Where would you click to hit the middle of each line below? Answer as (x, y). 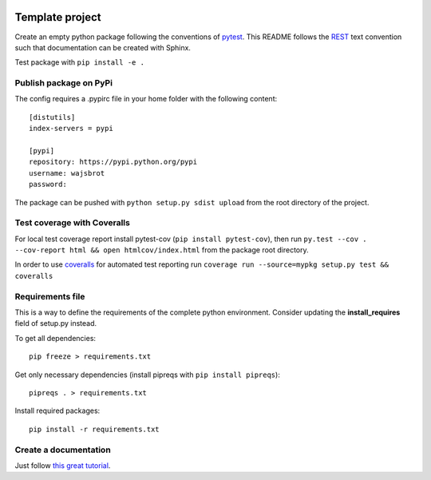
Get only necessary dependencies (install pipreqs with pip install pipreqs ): (148, 375)
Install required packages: (57, 411)
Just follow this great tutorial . (63, 465)
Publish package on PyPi (64, 83)
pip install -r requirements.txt (94, 429)
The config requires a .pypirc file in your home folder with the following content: (146, 99)
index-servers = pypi (71, 129)
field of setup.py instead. (56, 323)
